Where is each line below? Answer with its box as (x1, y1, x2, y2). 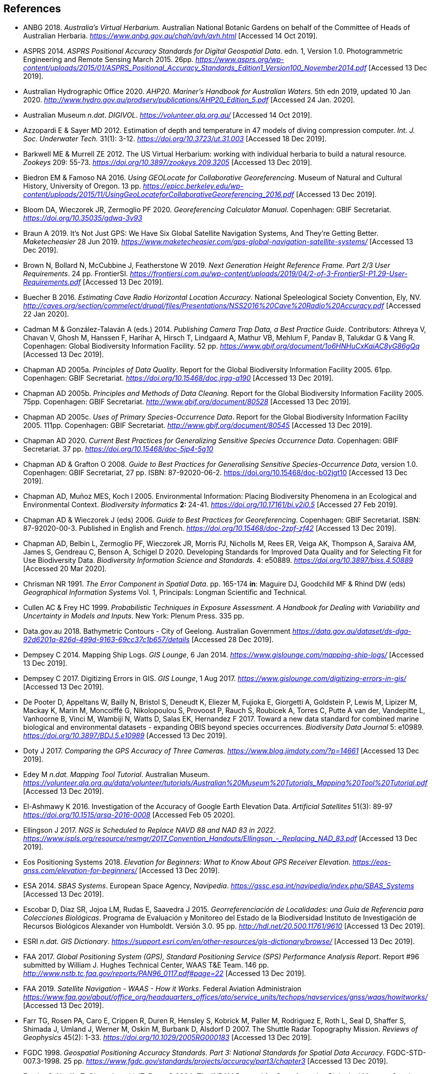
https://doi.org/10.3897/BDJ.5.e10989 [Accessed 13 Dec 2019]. (23, 731, 227, 740)
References (3, 2, 61, 15)
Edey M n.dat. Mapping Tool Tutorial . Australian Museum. (23, 770, 210, 779)
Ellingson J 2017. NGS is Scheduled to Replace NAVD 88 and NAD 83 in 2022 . (23, 826, 276, 835)
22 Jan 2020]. (23, 310, 69, 319)
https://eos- (352, 858, 391, 867)
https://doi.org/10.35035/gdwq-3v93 (23, 214, 142, 223)
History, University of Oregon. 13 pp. (23, 182, 141, 191)
